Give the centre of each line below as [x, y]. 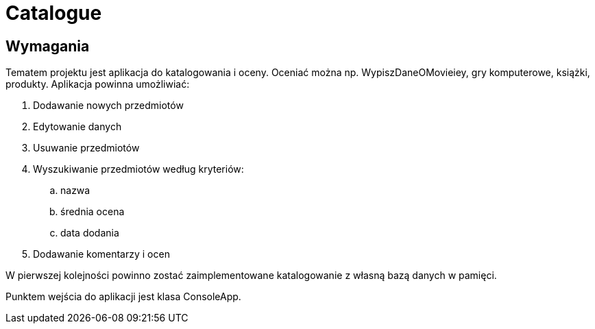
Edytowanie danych [77, 127]
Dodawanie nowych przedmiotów [108, 106]
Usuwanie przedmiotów [86, 148]
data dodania [90, 233]
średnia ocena [93, 212]
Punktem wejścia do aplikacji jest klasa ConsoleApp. [123, 297]
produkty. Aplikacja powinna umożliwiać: [98, 84]
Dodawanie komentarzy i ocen [101, 254]
